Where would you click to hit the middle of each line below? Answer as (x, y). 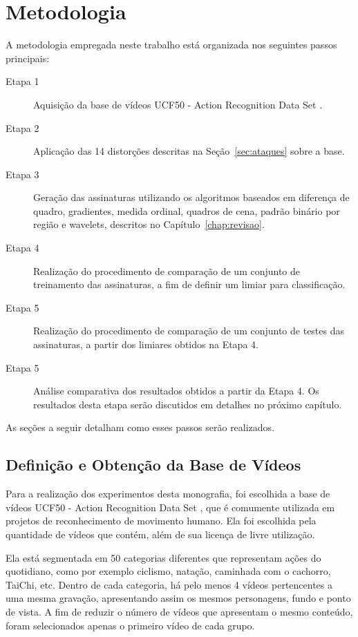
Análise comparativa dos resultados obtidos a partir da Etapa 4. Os (176, 391)
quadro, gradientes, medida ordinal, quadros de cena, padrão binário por (187, 210)
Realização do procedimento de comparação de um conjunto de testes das (189, 331)
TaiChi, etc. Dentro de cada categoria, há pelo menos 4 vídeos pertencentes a (169, 584)
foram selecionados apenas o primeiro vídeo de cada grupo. (130, 625)
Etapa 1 (22, 81)
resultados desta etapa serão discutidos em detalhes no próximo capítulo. (188, 404)
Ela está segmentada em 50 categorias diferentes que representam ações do (163, 557)
